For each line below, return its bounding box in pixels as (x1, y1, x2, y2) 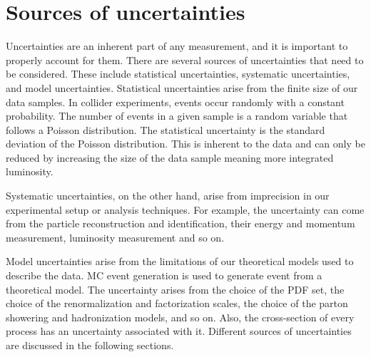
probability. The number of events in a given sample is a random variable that (6, 108, 348, 123)
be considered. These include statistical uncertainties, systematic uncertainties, (6, 66, 350, 81)
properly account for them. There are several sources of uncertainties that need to (6, 52, 364, 67)
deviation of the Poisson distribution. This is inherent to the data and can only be (6, 136, 365, 151)
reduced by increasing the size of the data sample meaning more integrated (6, 150, 334, 165)
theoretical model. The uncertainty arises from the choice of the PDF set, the (6, 281, 345, 296)
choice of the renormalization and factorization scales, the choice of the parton (6, 296, 348, 311)
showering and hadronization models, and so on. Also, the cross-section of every (6, 309, 355, 324)
